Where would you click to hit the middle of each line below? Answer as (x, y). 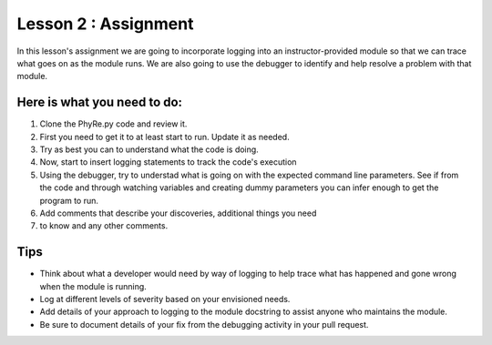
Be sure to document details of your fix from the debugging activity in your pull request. (204, 324)
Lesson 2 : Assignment (105, 24)
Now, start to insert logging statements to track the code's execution (168, 162)
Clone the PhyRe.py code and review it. (113, 124)
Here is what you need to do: (99, 102)
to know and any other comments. (104, 226)
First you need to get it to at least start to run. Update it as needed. (165, 137)
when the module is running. (93, 286)
